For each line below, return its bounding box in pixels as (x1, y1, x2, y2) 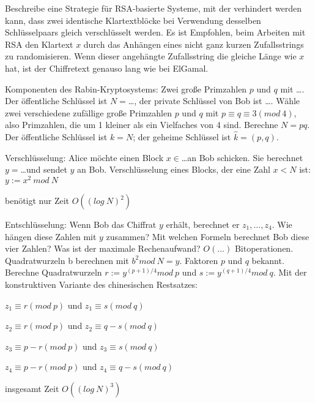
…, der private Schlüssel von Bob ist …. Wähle (128, 94, 300, 107)
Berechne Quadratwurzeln (5, 266, 102, 279)
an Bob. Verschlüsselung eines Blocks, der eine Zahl (77, 163, 270, 176)
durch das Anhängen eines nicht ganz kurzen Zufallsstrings (83, 37, 304, 50)
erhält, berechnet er (166, 218, 240, 231)
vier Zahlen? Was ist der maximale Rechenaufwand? (5, 242, 201, 255)
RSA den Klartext (5, 37, 73, 50)
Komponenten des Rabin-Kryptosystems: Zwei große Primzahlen (5, 82, 247, 95)
